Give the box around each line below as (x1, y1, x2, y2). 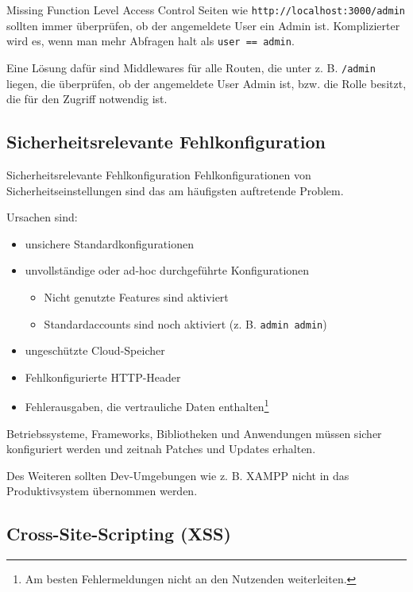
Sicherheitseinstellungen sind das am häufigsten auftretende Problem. (6, 182, 344, 198)
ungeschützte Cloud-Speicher (25, 342, 165, 359)
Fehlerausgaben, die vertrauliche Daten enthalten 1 (25, 396, 269, 415)
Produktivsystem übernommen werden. (6, 482, 198, 499)
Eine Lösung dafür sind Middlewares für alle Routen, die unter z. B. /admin (6, 59, 376, 75)
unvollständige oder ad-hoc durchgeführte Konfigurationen (25, 262, 310, 279)
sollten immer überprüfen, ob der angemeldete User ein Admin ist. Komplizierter (6, 17, 400, 33)
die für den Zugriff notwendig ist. (6, 90, 168, 107)
